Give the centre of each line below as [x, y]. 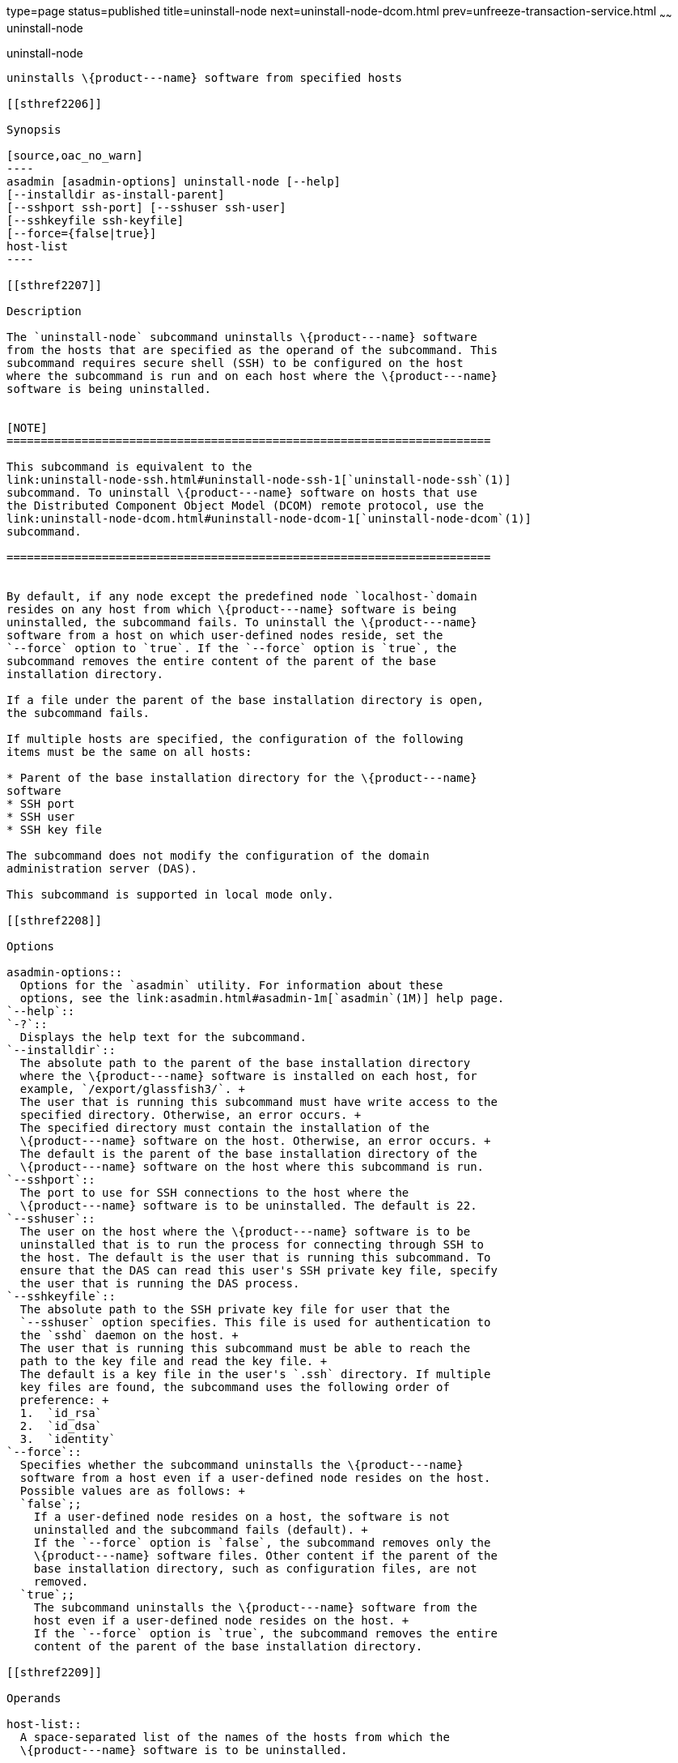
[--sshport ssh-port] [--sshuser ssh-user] [146, 207]
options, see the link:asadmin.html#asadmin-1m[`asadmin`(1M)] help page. [262, 998]
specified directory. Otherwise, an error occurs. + [191, 1114]
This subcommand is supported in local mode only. [170, 894]
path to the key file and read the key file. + [174, 1361]
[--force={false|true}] [82, 233]
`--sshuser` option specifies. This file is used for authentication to [255, 1322]
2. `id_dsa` [61, 1426]
